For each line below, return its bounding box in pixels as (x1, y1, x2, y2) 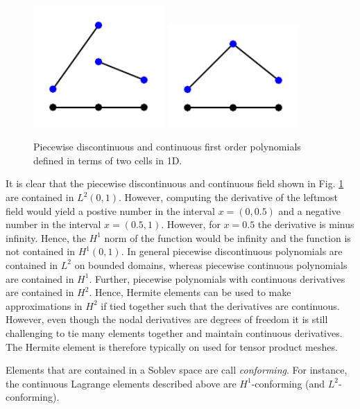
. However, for (161, 217, 221, 232)
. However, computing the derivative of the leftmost (119, 190, 338, 204)
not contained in (6, 244, 75, 259)
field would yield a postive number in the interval (6, 203, 215, 218)
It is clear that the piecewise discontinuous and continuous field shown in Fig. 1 (6, 176, 344, 191)
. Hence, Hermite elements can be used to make (89, 285, 291, 299)
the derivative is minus (257, 217, 354, 232)
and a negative (278, 203, 341, 218)
